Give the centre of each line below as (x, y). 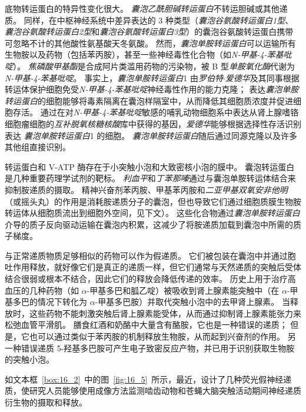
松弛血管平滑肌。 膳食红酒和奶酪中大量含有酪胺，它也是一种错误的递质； (146, 325)
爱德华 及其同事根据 (262, 77)
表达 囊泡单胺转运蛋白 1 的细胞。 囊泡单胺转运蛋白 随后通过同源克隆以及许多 (151, 135)
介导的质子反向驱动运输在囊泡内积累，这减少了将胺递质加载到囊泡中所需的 (149, 224)
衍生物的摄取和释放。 (46, 402)
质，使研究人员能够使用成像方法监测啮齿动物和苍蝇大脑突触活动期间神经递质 (153, 391)
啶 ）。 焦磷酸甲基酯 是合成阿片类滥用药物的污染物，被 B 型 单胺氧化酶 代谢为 (150, 66)
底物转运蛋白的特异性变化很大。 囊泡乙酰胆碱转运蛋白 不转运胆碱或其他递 (146, 8)
